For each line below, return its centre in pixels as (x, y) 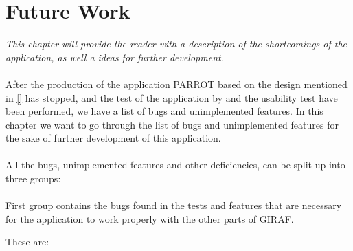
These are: (27, 242)
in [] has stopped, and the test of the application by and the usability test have (172, 97)
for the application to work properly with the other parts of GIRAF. (150, 218)
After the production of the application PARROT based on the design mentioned (176, 84)
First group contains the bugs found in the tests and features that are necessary (174, 205)
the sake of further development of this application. (113, 138)
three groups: (33, 178)
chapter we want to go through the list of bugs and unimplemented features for (172, 124)
